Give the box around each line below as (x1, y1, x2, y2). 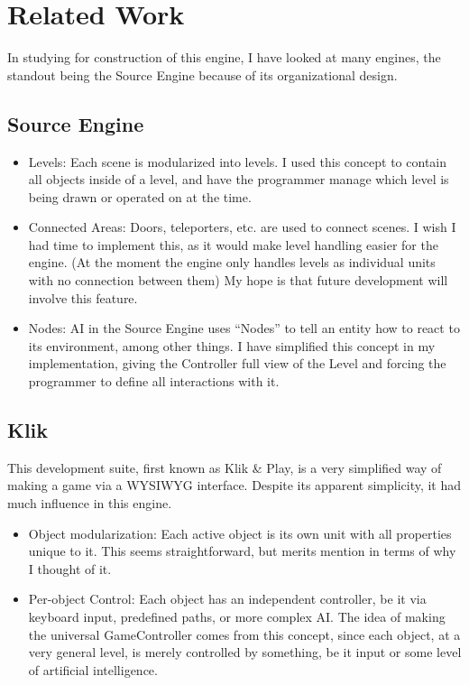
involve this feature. (28, 288, 138, 307)
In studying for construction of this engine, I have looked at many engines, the (7, 48, 441, 67)
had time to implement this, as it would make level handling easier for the (28, 235, 438, 254)
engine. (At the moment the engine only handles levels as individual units (28, 253, 436, 272)
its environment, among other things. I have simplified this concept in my (28, 336, 436, 355)
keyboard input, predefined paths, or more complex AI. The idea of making (28, 607, 446, 625)
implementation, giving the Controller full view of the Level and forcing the (28, 354, 446, 373)
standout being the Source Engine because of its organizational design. (7, 65, 398, 84)
